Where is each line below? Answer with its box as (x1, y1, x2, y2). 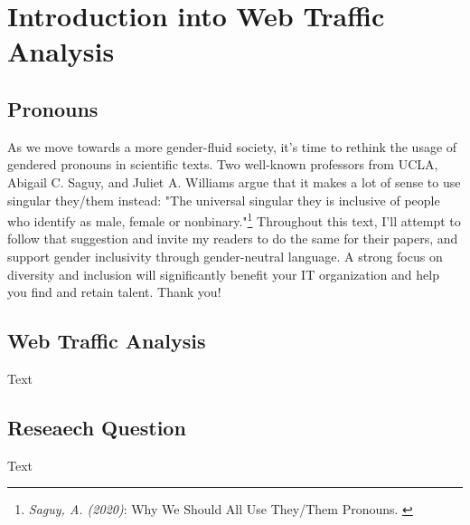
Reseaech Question (7, 413, 186, 441)
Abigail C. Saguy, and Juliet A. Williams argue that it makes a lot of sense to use (7, 172, 461, 191)
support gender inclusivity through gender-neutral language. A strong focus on (7, 246, 443, 265)
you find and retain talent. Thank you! (7, 282, 221, 301)
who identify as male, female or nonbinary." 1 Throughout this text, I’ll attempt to (7, 209, 461, 230)
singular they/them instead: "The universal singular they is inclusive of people (7, 190, 440, 209)
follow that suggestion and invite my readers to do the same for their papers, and (7, 229, 458, 248)
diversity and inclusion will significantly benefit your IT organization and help (7, 264, 439, 283)
